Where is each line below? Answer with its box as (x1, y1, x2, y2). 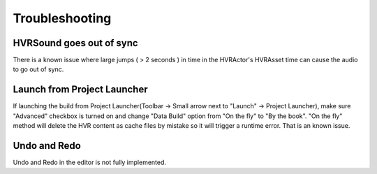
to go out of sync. (13, 65, 64, 73)
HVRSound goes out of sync (13, 37, 139, 49)
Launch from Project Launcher (13, 84, 148, 96)
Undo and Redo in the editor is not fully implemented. (13, 158, 167, 167)
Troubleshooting (13, 10, 112, 26)
